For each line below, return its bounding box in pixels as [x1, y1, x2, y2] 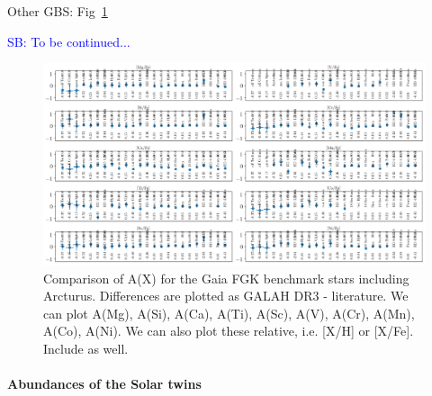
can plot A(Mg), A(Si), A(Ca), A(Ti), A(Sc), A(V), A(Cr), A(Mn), [43, 303, 415, 322]
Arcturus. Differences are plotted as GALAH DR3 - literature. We [43, 286, 409, 305]
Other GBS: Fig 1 [7, 2, 108, 20]
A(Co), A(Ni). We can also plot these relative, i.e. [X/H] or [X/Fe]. [43, 321, 414, 340]
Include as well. [43, 338, 129, 357]
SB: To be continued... [7, 31, 130, 50]
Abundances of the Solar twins [7, 374, 202, 393]
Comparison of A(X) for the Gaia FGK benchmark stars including [43, 268, 409, 287]
